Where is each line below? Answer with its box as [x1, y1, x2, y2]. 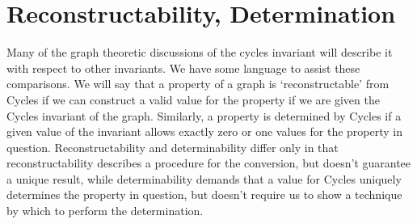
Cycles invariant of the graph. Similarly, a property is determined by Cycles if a [6, 107, 402, 124]
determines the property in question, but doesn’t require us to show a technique [6, 186, 402, 203]
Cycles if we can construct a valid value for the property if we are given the [6, 91, 380, 108]
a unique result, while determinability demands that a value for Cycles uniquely [6, 170, 402, 187]
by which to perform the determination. [6, 202, 204, 219]
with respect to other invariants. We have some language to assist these [6, 59, 360, 76]
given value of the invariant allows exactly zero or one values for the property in [6, 123, 402, 140]
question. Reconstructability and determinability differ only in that [6, 138, 339, 155]
